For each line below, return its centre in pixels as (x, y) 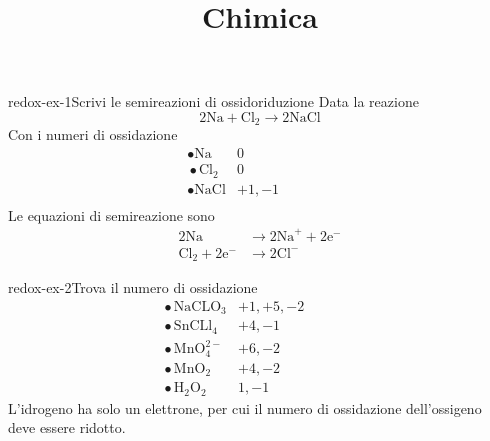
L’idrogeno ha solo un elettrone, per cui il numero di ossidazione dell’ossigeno (245, 407)
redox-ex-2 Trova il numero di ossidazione (133, 287)
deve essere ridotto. (67, 427)
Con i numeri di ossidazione (93, 134)
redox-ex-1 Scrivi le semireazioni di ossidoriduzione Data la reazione (213, 101)
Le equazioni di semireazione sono (111, 214)
